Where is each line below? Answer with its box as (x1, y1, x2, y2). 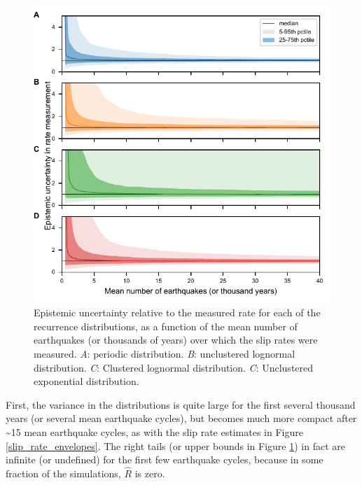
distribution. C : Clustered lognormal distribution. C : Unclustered (34, 360, 314, 374)
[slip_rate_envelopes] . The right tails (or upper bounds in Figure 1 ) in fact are (6, 438, 345, 453)
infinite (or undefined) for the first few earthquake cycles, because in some (6, 452, 323, 467)
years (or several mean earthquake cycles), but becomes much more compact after (6, 411, 357, 426)
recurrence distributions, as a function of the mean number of (34, 318, 298, 333)
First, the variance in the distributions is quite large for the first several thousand (6, 397, 356, 412)
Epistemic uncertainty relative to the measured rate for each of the (34, 305, 321, 320)
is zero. (134, 466, 165, 480)
